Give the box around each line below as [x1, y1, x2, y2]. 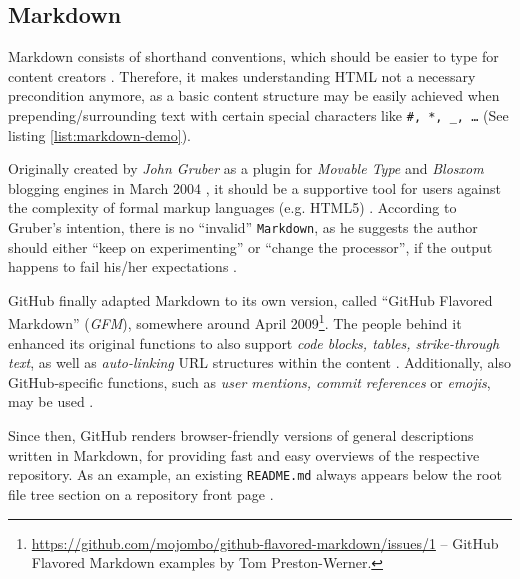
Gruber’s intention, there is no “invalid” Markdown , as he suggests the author [8, 217, 478, 238]
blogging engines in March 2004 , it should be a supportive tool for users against [8, 177, 501, 198]
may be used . [8, 391, 94, 412]
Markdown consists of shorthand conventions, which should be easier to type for [8, 46, 499, 67]
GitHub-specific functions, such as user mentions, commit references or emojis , [8, 371, 491, 392]
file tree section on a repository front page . [8, 483, 274, 504]
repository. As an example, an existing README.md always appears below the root [8, 464, 502, 485]
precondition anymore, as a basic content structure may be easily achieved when [8, 85, 500, 106]
